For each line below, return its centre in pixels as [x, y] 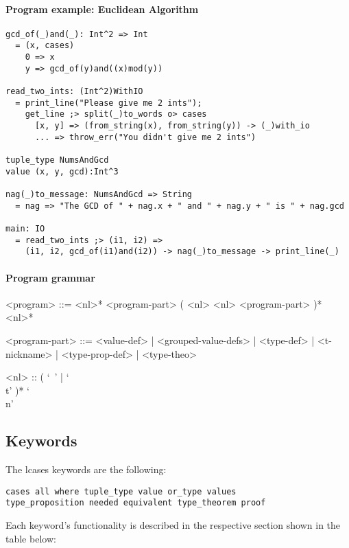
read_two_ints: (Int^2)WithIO [74, 92]
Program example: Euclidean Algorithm [102, 9]
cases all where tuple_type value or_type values [121, 491]
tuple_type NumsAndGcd [57, 160]
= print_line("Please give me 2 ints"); [109, 103]
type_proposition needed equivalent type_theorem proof [136, 503]
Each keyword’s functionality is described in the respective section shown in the [173, 524]
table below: [31, 538]
